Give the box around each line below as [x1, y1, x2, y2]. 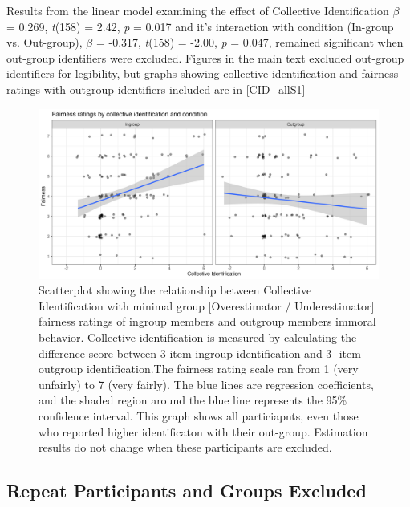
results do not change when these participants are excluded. [39, 439, 332, 456]
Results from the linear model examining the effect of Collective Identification [6, 2, 389, 18]
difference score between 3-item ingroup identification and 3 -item [39, 344, 361, 361]
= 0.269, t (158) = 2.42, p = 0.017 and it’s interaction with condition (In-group [6, 18, 394, 34]
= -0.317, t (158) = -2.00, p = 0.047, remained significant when [95, 34, 404, 51]
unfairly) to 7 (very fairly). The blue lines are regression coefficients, [39, 375, 374, 392]
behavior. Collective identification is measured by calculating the [39, 328, 357, 345]
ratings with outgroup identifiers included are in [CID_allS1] [6, 80, 306, 97]
